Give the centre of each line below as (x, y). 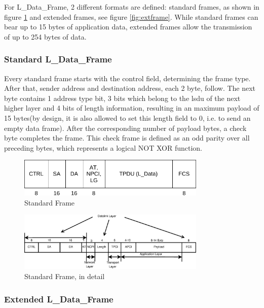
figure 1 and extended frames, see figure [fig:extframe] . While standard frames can (131, 16)
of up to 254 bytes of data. (45, 36)
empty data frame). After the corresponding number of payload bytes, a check (125, 128)
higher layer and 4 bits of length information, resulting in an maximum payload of (132, 108)
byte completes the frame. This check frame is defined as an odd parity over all (127, 138)
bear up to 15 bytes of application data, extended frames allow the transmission (128, 27)
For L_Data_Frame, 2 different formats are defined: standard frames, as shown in (132, 7)
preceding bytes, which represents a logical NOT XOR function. (103, 147)
